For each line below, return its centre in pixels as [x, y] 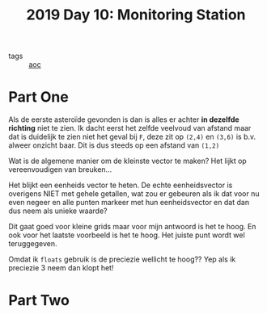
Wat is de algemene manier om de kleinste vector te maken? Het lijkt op [127, 161]
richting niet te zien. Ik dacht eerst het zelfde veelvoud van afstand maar [130, 128]
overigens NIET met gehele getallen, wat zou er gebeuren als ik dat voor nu [134, 194]
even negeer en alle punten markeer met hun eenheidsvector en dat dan [129, 203]
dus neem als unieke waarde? [58, 211]
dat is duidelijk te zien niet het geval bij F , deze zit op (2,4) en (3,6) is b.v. [132, 137]
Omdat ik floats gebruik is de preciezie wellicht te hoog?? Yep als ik [122, 259]
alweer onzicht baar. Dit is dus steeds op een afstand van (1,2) [114, 145]
